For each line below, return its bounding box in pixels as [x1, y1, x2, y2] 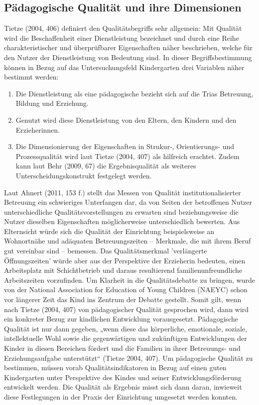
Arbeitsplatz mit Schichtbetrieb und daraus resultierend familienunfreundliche [4, 265, 243, 275]
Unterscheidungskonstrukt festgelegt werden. [15, 170, 152, 180]
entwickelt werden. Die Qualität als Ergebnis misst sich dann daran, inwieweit [4, 382, 242, 392]
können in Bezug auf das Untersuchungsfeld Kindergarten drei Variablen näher [4, 62, 245, 72]
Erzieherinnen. [15, 124, 60, 135]
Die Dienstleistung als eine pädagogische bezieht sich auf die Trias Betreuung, [15, 88, 254, 98]
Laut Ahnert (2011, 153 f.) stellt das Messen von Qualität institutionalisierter [4, 187, 241, 197]
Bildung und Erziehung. [15, 98, 89, 108]
